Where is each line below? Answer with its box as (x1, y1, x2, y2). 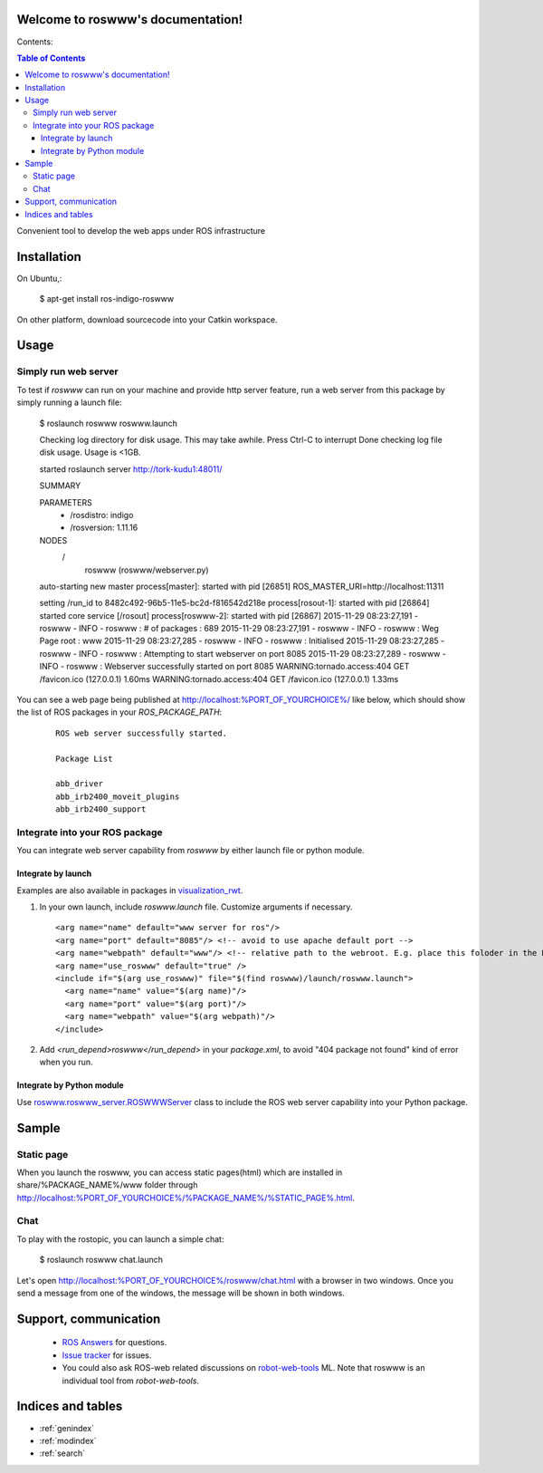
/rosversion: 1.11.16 (70, 522, 138, 534)
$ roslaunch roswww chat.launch (39, 1255, 163, 1266)
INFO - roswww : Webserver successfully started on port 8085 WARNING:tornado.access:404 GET (39, 661, 410, 672)
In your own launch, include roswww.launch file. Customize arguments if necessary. (39, 901, 353, 912)
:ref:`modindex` (39, 1435, 97, 1446)
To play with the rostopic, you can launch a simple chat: (16, 1233, 224, 1245)
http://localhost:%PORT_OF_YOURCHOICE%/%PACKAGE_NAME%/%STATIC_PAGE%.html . (16, 1192, 356, 1203)
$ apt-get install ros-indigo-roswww (39, 294, 175, 304)
